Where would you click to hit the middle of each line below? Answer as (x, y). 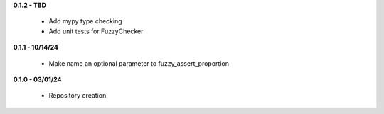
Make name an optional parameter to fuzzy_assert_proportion (139, 63)
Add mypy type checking (85, 21)
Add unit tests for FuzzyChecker (96, 31)
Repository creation (78, 96)
